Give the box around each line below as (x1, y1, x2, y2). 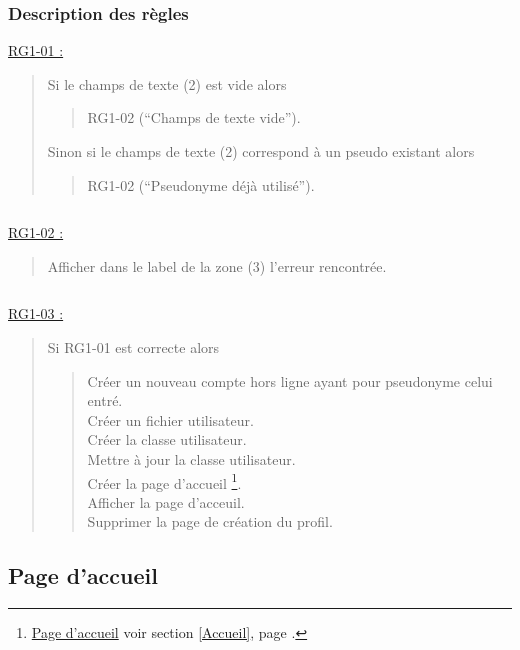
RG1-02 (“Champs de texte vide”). (87, 107, 301, 128)
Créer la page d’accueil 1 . (87, 469, 242, 493)
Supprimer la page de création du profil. (87, 511, 333, 532)
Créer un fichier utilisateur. (87, 409, 254, 430)
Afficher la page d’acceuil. (87, 491, 245, 512)
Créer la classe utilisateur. (87, 429, 247, 450)
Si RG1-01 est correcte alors (47, 336, 220, 357)
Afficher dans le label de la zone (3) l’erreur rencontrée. (47, 255, 387, 276)
